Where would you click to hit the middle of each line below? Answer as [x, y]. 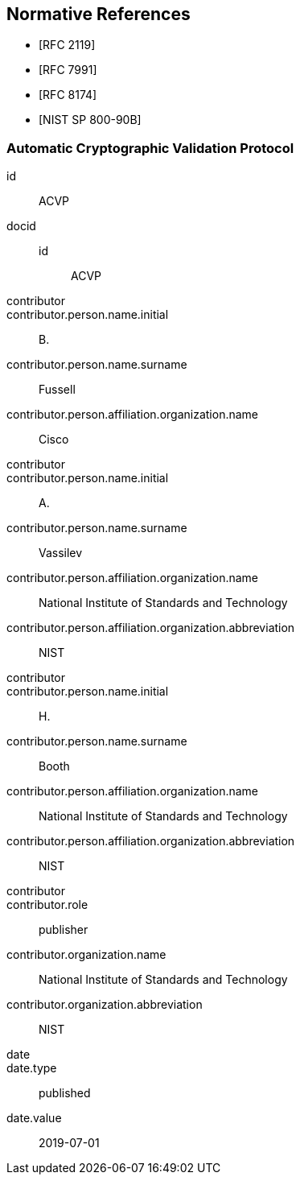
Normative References [99, 14]
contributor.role [47, 905]
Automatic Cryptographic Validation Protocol [150, 148]
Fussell [57, 390]
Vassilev [61, 553]
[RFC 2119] [67, 45]
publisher [64, 930]
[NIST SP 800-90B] [90, 120]
